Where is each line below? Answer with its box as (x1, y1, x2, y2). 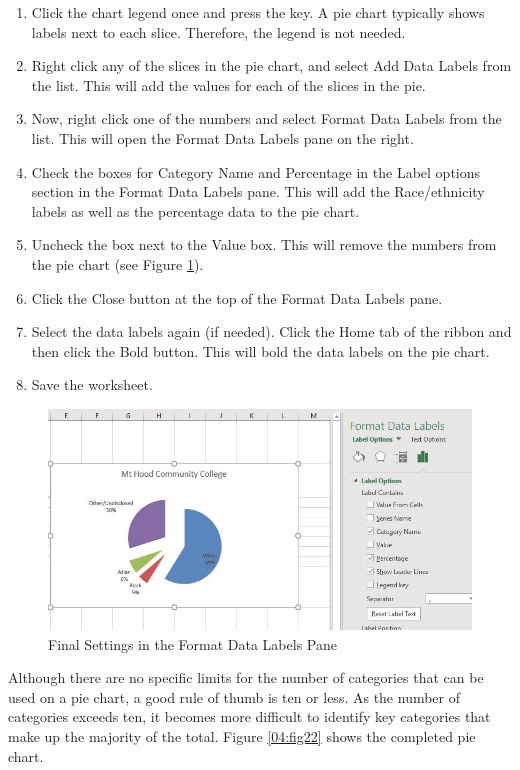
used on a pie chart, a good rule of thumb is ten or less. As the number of (8, 686, 461, 707)
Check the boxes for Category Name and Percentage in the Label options (31, 161, 481, 182)
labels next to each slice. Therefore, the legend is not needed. (31, 21, 406, 42)
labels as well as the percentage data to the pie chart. (31, 200, 360, 221)
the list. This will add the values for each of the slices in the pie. (31, 74, 426, 95)
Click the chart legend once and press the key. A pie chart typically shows (31, 2, 485, 22)
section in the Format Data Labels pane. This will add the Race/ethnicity (31, 181, 485, 202)
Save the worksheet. (31, 374, 153, 395)
